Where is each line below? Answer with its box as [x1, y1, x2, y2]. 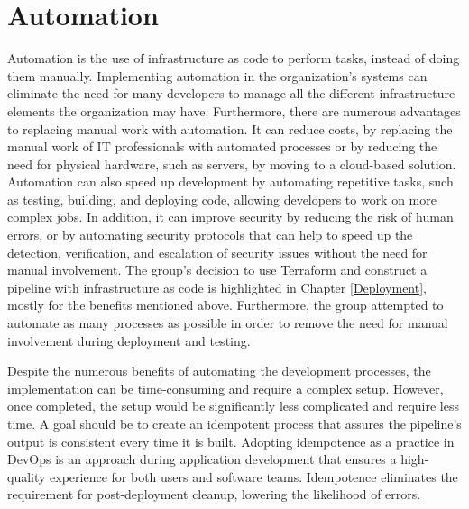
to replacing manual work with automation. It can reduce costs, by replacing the [7, 119, 453, 138]
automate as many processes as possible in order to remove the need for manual [7, 314, 448, 332]
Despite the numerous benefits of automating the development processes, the [7, 361, 431, 380]
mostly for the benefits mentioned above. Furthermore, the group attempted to [7, 295, 444, 314]
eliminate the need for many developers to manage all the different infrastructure [7, 84, 455, 103]
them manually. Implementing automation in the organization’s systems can [7, 66, 428, 85]
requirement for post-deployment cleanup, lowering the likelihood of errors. [7, 485, 421, 504]
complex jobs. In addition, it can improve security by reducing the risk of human [7, 207, 454, 226]
